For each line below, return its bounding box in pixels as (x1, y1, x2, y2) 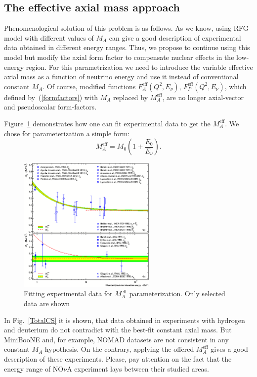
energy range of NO (4, 363, 64, 374)
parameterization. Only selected (129, 288, 225, 299)
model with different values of (4, 32, 94, 43)
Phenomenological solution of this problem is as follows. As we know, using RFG (4, 23, 249, 33)
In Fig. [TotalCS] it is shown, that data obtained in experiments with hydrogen (4, 315, 245, 325)
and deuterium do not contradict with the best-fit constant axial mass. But (4, 324, 232, 335)
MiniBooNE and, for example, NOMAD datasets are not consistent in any (4, 334, 229, 344)
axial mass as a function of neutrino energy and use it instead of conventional (4, 71, 239, 82)
